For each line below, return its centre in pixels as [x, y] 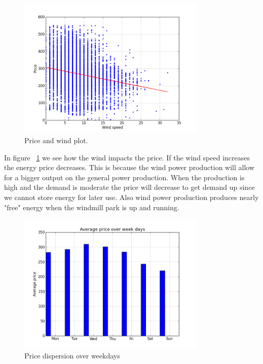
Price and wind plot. [56, 140]
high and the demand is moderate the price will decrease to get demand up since [129, 187]
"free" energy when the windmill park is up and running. [92, 207]
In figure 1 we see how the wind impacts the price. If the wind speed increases [127, 157]
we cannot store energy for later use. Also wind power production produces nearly [131, 197]
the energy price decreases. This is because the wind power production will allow [129, 167]
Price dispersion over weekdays [72, 356]
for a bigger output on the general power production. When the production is [124, 177]
